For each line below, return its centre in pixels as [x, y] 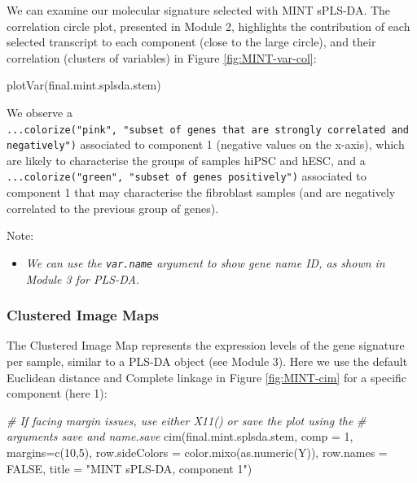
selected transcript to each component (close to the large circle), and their [191, 42]
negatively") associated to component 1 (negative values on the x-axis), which [206, 144]
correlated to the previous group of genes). [113, 208]
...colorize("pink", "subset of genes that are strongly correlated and [208, 130]
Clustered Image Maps [83, 315]
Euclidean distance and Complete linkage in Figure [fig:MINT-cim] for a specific [207, 377]
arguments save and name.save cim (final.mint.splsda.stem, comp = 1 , [180, 436]
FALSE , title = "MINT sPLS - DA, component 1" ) [129, 468]
